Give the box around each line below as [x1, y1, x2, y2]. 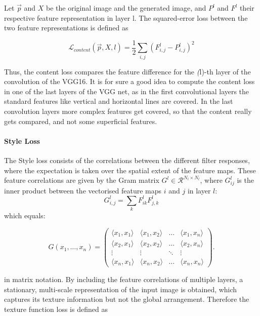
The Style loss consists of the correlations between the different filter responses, [4, 154, 250, 165]
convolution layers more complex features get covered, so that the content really [4, 105, 252, 116]
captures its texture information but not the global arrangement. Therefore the [4, 294, 249, 304]
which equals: [4, 210, 46, 221]
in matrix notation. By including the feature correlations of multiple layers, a [4, 274, 243, 285]
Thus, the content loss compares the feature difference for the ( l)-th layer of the [4, 66, 251, 76]
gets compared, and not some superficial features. [4, 115, 157, 126]
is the [237, 175, 254, 185]
